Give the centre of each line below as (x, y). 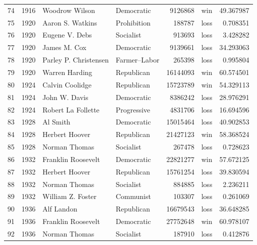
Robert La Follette (71, 109)
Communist (133, 196)
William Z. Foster (70, 196)
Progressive (133, 109)
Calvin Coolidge (67, 84)
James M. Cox (64, 47)
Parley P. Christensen (76, 60)
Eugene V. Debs (67, 35)
